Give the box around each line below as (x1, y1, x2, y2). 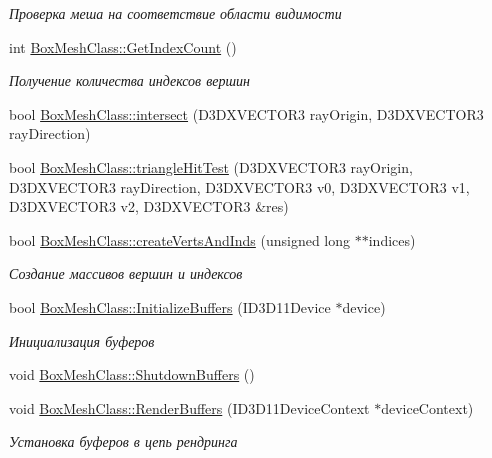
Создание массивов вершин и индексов (9, 263, 243, 284)
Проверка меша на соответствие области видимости (9, 3, 342, 23)
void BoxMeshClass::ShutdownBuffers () (9, 364, 255, 385)
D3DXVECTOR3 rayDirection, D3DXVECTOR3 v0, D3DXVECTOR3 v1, (9, 176, 470, 197)
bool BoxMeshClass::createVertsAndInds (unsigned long (9, 229, 351, 250)
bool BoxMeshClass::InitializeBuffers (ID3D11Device (9, 296, 331, 317)
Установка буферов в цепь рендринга (9, 431, 238, 452)
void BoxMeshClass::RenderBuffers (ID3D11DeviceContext (9, 397, 370, 418)
